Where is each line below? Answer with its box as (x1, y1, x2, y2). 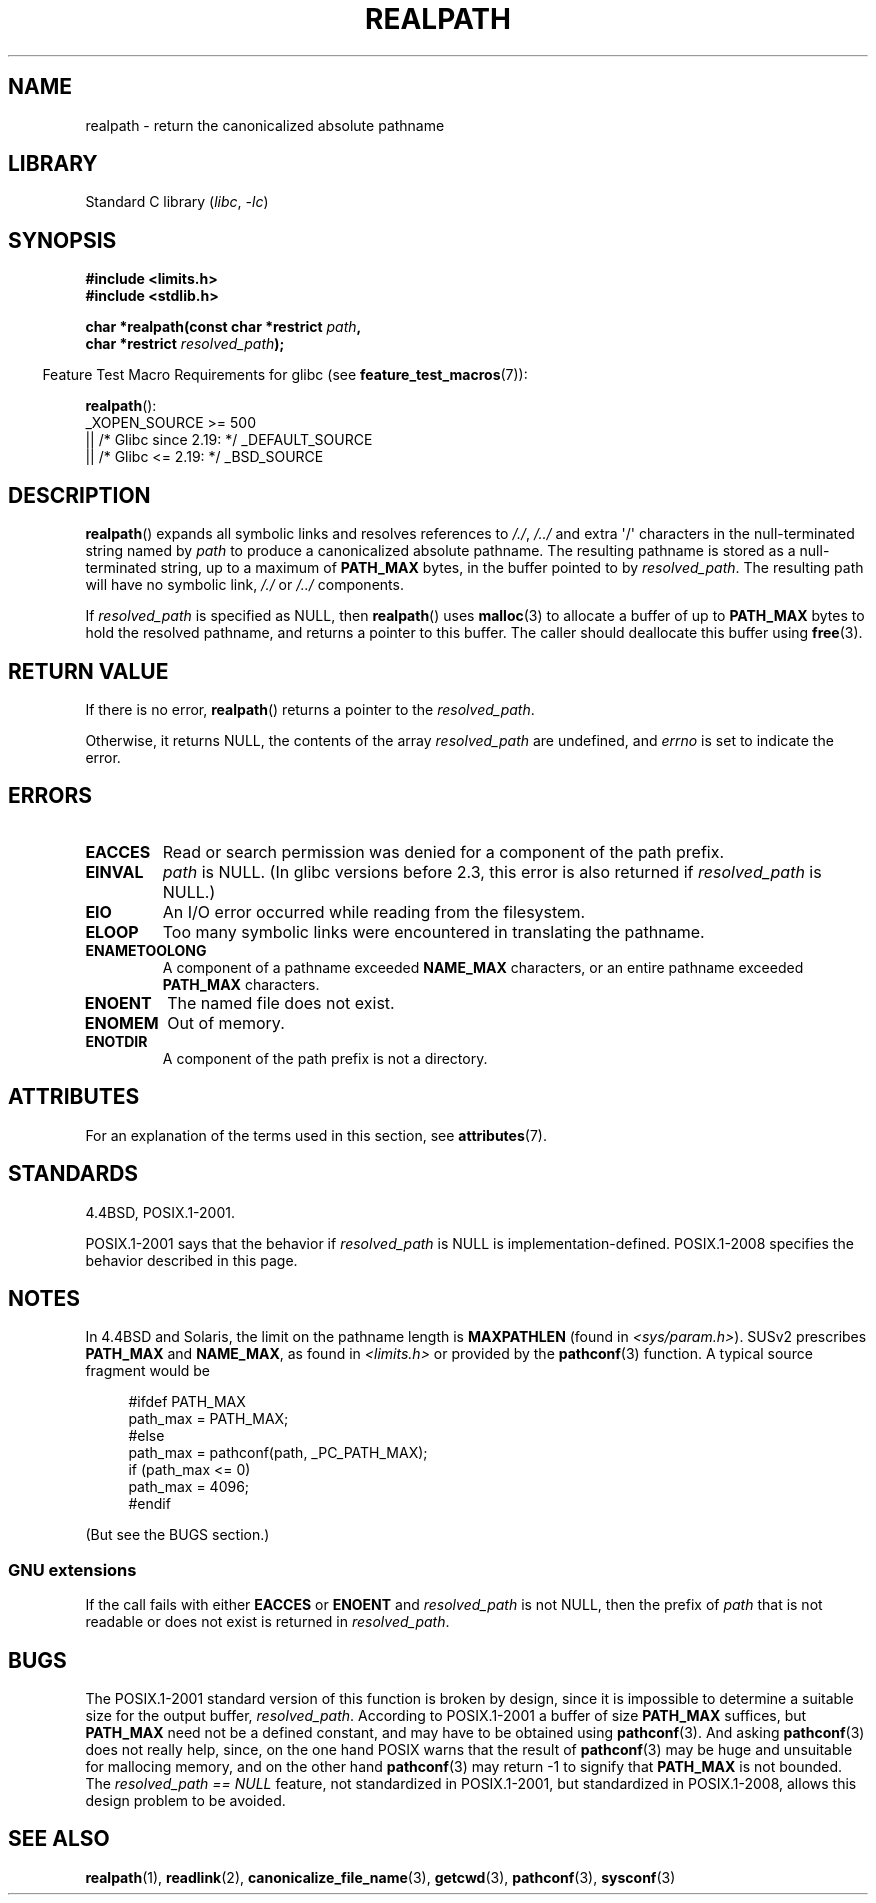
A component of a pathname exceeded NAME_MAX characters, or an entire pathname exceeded (162, 958, 804, 976)
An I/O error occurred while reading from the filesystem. (162, 901, 586, 922)
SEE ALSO (8, 1826, 110, 1852)
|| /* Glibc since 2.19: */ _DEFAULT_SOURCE (85, 431, 373, 449)
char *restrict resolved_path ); (85, 335, 285, 353)
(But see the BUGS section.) (85, 1526, 270, 1544)
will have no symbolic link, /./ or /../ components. (85, 576, 404, 594)
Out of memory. (167, 1012, 285, 1033)
